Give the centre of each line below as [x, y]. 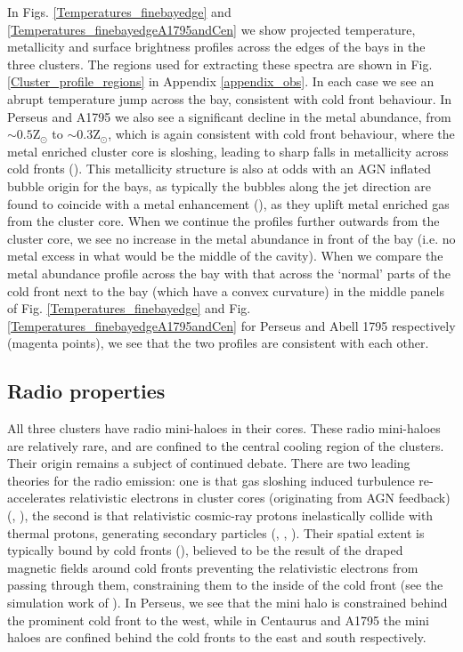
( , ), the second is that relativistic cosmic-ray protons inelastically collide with [220, 515]
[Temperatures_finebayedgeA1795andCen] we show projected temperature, [211, 29]
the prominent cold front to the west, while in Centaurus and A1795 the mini [218, 620]
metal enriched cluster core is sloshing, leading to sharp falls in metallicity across [228, 151]
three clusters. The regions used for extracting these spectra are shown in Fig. [220, 64]
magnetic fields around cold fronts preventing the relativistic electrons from [213, 567]
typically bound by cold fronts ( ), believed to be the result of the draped [205, 550]
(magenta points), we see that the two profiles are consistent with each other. [218, 343]
